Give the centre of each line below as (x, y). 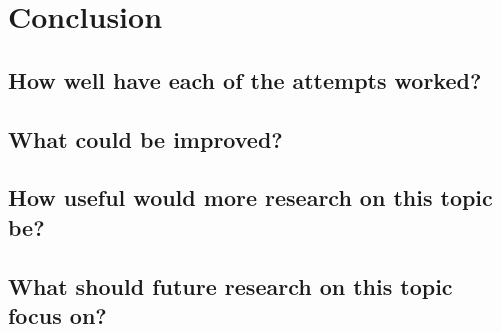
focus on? (57, 314)
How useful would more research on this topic (250, 197)
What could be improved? (145, 138)
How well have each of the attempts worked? (245, 79)
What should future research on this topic (230, 285)
